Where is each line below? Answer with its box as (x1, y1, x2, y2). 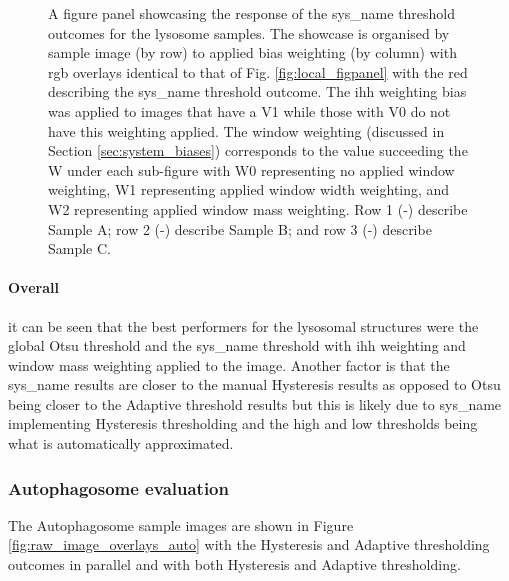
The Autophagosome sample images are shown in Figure (8, 514, 354, 535)
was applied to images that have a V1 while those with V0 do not (48, 100, 451, 121)
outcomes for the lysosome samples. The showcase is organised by (48, 22, 450, 43)
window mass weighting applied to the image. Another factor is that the (8, 354, 450, 375)
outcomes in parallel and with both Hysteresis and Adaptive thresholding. (8, 554, 461, 575)
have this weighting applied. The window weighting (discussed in (48, 120, 445, 141)
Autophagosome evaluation (8, 475, 229, 500)
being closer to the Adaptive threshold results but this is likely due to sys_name (8, 393, 502, 414)
